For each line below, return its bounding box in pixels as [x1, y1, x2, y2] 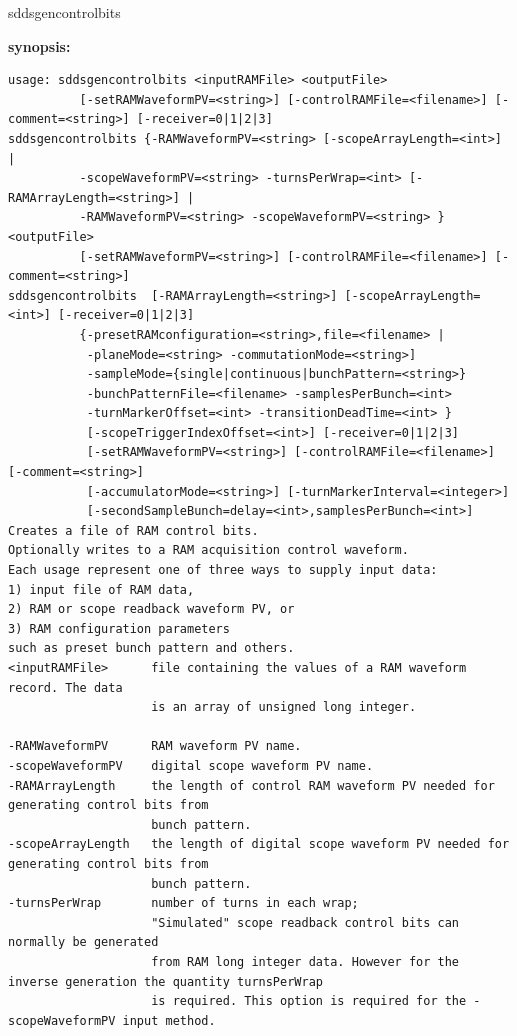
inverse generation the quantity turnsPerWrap [8, 974, 323, 989]
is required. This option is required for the [151, 994, 467, 1009]
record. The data [8, 680, 123, 695]
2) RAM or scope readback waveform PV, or [8, 602, 295, 617]
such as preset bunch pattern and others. [8, 641, 295, 656]
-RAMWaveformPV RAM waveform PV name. [8, 739, 302, 754]
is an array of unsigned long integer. [151, 700, 417, 715]
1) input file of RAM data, [8, 582, 195, 597]
